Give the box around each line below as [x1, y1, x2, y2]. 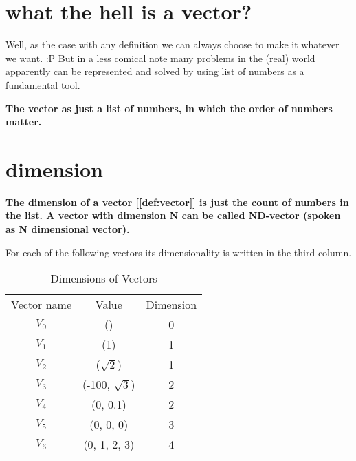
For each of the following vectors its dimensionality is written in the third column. [5, 245, 352, 259]
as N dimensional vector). [5, 222, 130, 236]
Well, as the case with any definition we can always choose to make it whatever [5, 37, 340, 52]
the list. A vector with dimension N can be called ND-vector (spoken [5, 208, 341, 223]
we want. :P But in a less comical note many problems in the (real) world [5, 50, 315, 65]
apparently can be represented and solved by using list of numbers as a [5, 64, 304, 79]
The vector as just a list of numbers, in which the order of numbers [5, 101, 333, 115]
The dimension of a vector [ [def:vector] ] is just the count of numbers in [5, 194, 349, 209]
